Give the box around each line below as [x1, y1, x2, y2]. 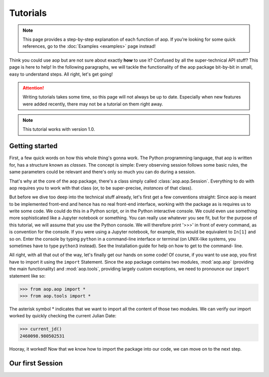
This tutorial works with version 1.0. [22, 126, 95, 132]
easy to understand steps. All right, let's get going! [9, 71, 113, 77]
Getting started [9, 142, 58, 150]
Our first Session [9, 359, 63, 368]
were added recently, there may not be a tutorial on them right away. [22, 101, 163, 107]
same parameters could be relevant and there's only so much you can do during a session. [9, 169, 196, 175]
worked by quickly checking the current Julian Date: [9, 313, 117, 319]
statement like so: [9, 273, 46, 279]
